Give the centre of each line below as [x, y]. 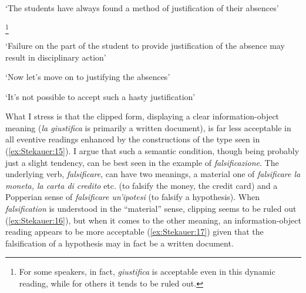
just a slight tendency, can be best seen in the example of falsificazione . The [142, 162]
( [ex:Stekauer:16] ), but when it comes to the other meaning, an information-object [153, 220]
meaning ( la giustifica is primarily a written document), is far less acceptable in [148, 127]
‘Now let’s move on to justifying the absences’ [88, 77]
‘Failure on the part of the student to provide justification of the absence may [145, 45]
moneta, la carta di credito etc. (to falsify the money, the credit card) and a [142, 185]
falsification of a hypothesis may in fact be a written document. [120, 243]
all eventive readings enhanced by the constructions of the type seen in [133, 139]
